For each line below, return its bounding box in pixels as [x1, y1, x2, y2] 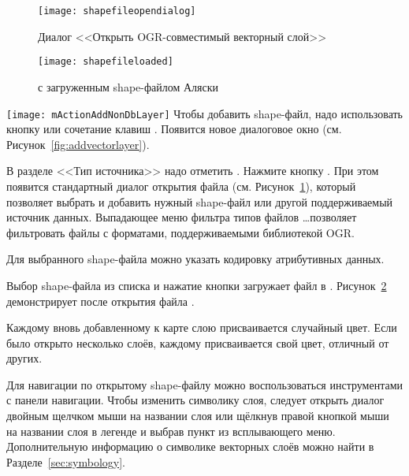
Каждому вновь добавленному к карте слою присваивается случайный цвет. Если [6, 319, 397, 336]
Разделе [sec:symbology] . [6, 453, 125, 470]
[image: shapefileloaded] [38, 56, 173, 68]
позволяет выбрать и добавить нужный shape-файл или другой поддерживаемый [6, 193, 393, 210]
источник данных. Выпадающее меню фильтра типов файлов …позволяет [6, 209, 357, 225]
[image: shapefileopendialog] [38, 6, 196, 17]
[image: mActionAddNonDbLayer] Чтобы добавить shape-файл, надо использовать [6, 105, 403, 121]
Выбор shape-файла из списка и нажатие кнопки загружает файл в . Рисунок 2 [6, 277, 387, 293]
